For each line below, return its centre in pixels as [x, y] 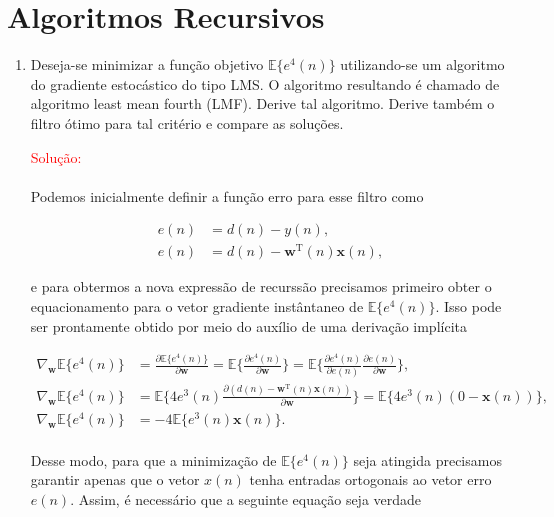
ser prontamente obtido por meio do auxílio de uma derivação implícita [248, 325]
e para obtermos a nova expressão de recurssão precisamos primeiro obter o [261, 286]
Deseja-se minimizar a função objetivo [147, 64]
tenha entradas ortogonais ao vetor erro [370, 479]
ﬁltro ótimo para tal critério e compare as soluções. [187, 122]
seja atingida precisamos [427, 459]
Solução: [56, 156]
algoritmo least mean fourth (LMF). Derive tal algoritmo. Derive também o [262, 103]
